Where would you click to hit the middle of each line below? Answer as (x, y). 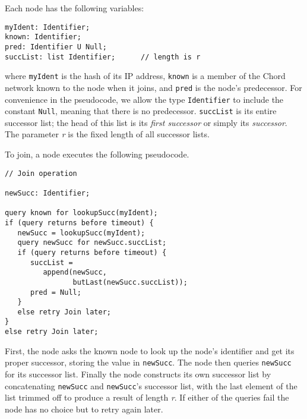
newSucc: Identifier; (48, 193)
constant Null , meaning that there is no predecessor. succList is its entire (141, 111)
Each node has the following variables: (75, 8)
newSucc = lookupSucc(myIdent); (81, 233)
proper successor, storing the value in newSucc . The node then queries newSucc (148, 362)
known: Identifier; (43, 37)
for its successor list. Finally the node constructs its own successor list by (138, 374)
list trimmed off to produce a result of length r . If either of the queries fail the (147, 397)
